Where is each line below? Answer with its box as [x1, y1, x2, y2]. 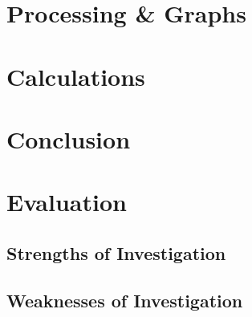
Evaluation [6, 185, 127, 218]
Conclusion [6, 122, 131, 155]
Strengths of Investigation [6, 240, 226, 265]
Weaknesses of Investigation [6, 287, 243, 312]
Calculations [6, 59, 145, 92]
